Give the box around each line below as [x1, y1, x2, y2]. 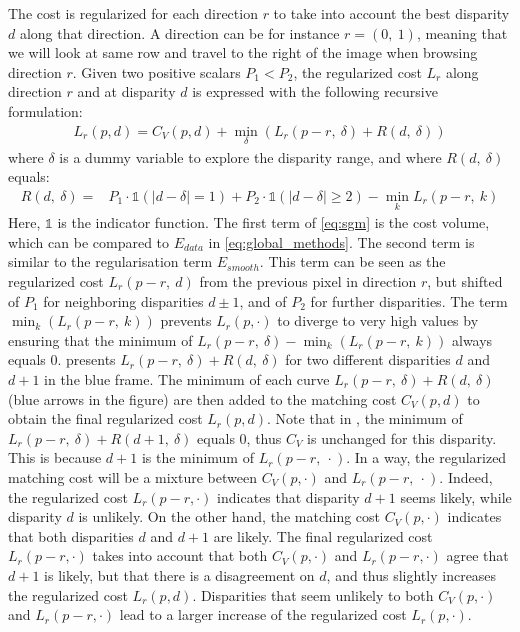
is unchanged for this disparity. [307, 427, 497, 448]
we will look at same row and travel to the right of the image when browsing [8, 42, 478, 63]
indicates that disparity [217, 486, 360, 507]
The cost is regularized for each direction [8, 3, 258, 23]
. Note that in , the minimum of [267, 408, 463, 429]
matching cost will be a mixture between [8, 466, 257, 487]
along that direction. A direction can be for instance [19, 22, 340, 43]
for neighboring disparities [43, 290, 204, 311]
